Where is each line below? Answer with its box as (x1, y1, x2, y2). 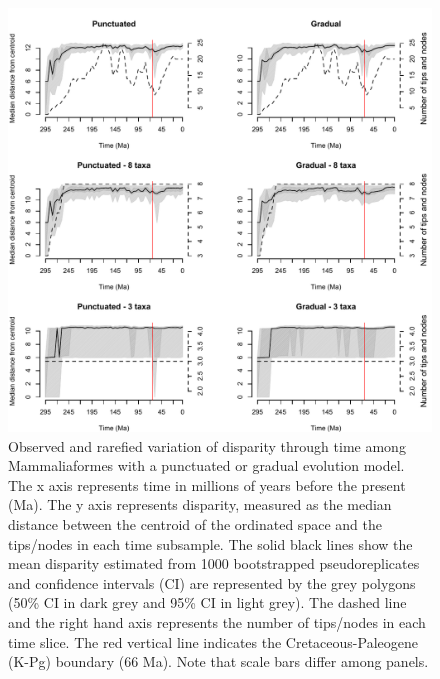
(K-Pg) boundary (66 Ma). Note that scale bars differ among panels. (8, 651, 429, 672)
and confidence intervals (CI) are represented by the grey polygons (8, 572, 416, 593)
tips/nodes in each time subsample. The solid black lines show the (8, 533, 413, 554)
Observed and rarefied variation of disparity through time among (8, 435, 406, 456)
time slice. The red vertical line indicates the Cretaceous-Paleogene (8, 631, 418, 652)
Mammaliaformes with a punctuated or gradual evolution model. (8, 455, 405, 476)
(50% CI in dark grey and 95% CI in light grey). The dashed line (8, 592, 407, 613)
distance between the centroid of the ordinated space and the (8, 513, 382, 534)
